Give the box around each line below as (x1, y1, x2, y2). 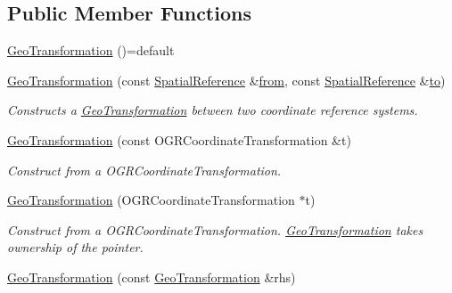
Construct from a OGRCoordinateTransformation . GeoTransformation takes (7, 220, 423, 239)
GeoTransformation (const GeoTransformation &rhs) (7, 267, 296, 286)
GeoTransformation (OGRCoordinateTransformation (7, 191, 295, 209)
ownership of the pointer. (7, 238, 144, 256)
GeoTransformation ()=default (7, 41, 175, 60)
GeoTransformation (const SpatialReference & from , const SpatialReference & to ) (7, 70, 446, 89)
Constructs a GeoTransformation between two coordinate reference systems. (7, 101, 418, 119)
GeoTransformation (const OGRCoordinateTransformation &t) (7, 130, 351, 149)
